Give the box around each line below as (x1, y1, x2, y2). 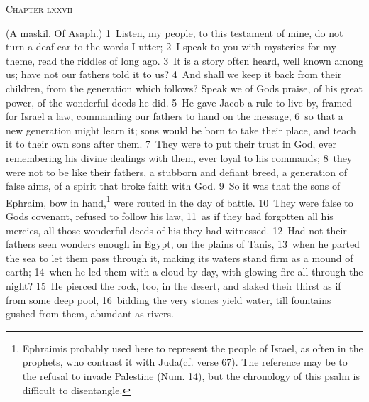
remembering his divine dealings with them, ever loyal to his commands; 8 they (6, 150, 353, 165)
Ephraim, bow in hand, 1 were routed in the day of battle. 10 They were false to (6, 192, 353, 210)
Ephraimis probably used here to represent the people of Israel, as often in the (22, 340, 363, 355)
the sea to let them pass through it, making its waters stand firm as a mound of (6, 250, 353, 265)
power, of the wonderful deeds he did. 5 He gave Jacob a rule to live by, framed (6, 94, 353, 109)
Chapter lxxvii (6, 1, 73, 16)
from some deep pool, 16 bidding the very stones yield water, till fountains (6, 292, 331, 307)
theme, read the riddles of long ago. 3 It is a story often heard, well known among (6, 53, 363, 67)
